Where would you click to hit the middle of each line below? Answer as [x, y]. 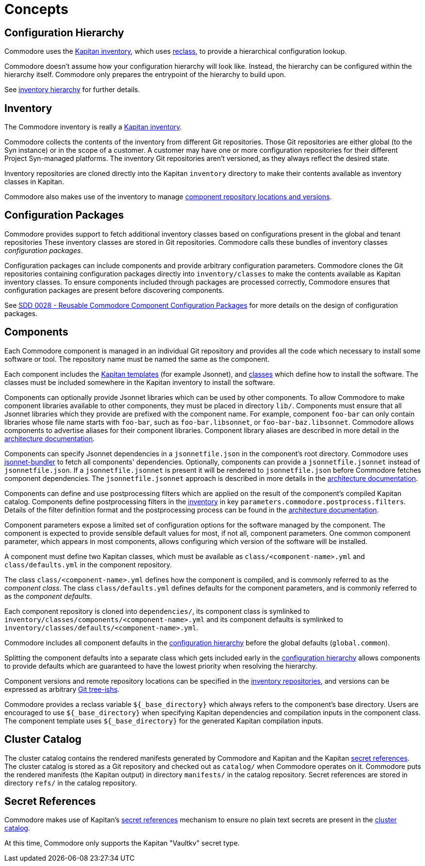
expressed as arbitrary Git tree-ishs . [62, 689]
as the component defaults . [48, 596]
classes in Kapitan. [34, 182]
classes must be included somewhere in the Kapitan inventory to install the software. [140, 382]
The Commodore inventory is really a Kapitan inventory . [93, 127]
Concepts [36, 9]
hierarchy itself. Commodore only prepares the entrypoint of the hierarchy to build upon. [145, 75]
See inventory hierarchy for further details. [72, 90]
